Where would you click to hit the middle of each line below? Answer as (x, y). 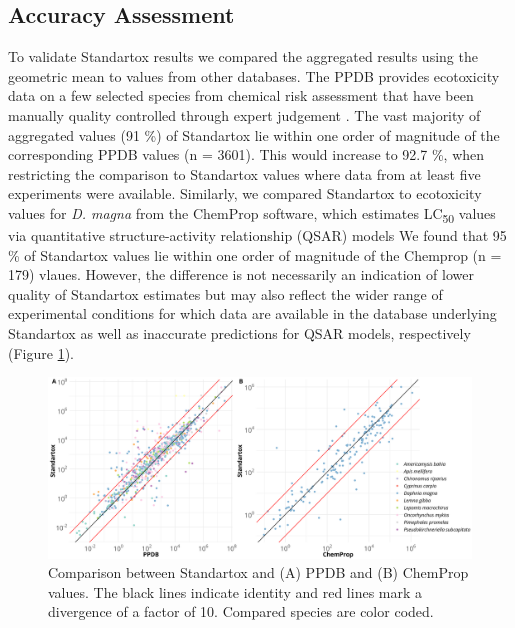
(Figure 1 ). (41, 352)
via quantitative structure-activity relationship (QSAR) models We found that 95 (257, 235)
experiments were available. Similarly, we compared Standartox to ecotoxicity (245, 193)
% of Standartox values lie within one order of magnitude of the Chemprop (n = (255, 254)
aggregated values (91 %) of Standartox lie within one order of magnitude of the (254, 134)
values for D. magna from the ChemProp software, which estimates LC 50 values (252, 214)
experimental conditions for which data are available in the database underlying (252, 313)
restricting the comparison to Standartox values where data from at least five (244, 173)
